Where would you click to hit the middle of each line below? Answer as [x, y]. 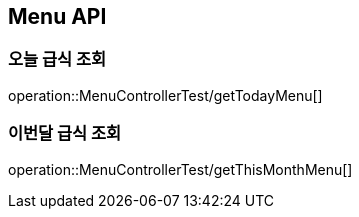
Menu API [57, 16]
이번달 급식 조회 [65, 133]
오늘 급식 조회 [57, 59]
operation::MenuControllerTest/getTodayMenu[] [165, 95]
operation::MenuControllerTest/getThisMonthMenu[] [180, 169]
